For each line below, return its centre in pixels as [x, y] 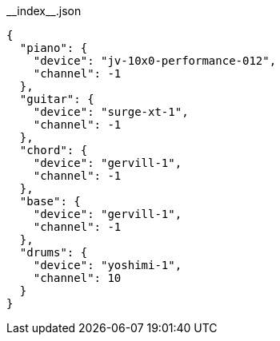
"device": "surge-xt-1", [111, 112]
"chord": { [54, 150]
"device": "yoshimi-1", [108, 265]
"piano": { [54, 48]
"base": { [50, 201]
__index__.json [44, 11]
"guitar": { [57, 99]
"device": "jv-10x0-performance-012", [155, 61]
